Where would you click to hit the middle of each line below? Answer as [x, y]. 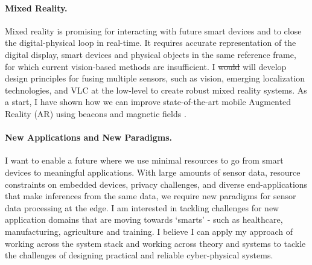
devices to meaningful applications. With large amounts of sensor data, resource [153, 172]
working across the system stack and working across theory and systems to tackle [155, 243]
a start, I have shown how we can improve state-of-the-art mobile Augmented [148, 102]
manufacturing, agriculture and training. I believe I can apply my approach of [149, 231]
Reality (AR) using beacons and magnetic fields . [96, 113]
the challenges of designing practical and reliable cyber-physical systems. [139, 255]
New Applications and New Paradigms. [88, 137]
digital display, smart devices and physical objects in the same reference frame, [151, 54]
